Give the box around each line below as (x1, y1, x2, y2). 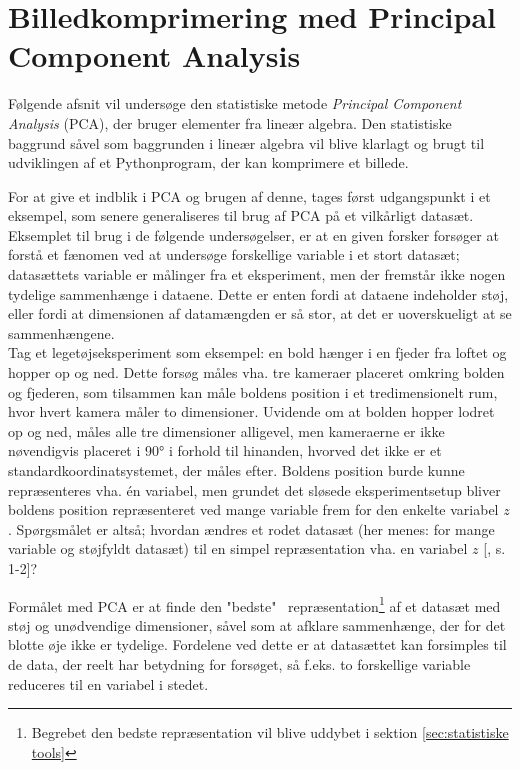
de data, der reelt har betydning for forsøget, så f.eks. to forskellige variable (8, 654, 471, 674)
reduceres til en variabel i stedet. (8, 673, 209, 694)
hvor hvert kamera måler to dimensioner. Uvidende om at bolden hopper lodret (8, 401, 495, 422)
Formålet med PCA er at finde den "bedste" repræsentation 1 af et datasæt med (8, 592, 501, 616)
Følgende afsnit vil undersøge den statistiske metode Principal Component (8, 93, 462, 114)
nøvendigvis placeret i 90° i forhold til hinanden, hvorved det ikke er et (8, 440, 442, 461)
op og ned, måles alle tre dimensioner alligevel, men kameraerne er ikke (8, 420, 445, 441)
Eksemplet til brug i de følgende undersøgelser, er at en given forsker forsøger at (8, 224, 499, 245)
